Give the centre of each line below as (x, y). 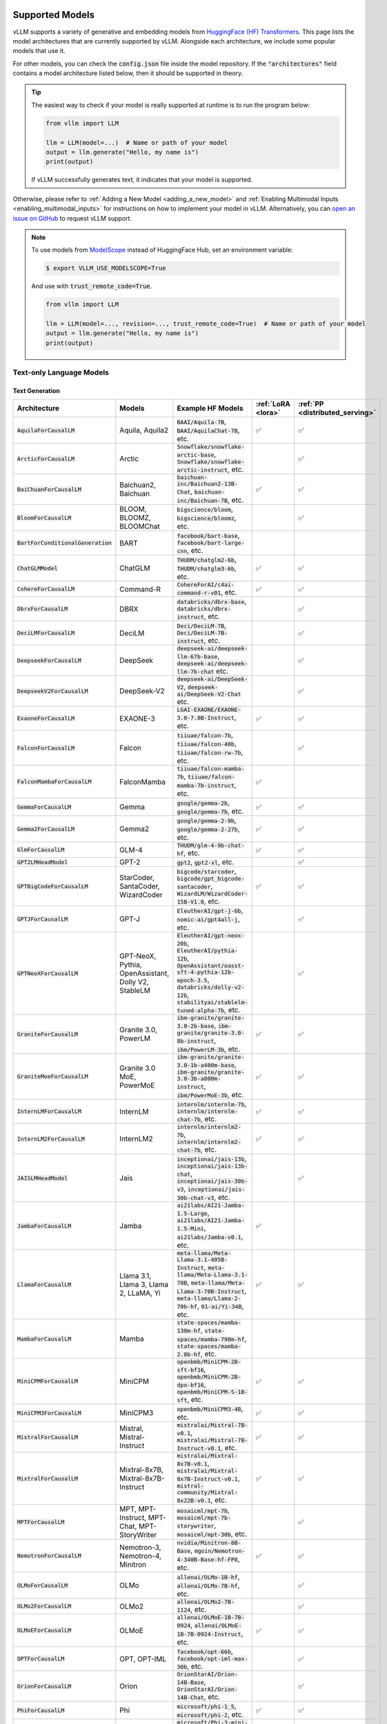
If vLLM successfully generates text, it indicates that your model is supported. (142, 180)
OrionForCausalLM (44, 1686)
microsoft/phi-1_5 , (207, 1706)
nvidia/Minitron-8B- (209, 1543)
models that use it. (39, 51)
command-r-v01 (199, 593)
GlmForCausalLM (41, 850)
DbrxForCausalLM (42, 609)
